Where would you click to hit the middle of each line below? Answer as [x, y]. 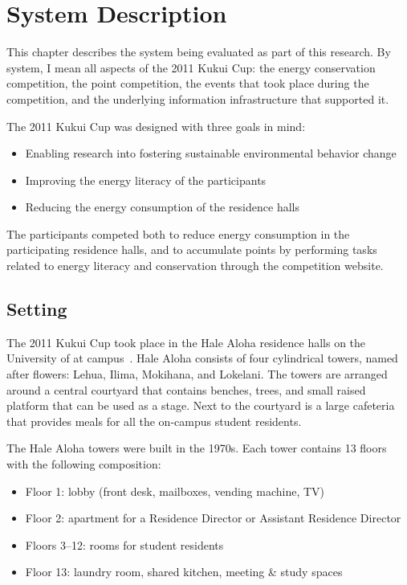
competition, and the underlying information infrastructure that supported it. [198, 98]
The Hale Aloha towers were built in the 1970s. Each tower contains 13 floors [197, 448]
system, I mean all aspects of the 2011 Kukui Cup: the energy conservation [191, 67]
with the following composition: [84, 464]
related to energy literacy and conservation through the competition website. [195, 266]
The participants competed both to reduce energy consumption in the [178, 233]
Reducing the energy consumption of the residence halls [162, 207]
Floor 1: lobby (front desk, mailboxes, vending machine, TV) [175, 491]
